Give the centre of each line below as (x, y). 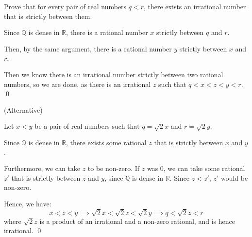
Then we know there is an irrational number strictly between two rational (114, 74)
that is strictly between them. (48, 16)
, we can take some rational (204, 168)
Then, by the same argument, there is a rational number (88, 48)
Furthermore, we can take (42, 168)
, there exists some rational (106, 142)
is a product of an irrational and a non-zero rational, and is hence (137, 221)
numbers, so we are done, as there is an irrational (77, 84)
